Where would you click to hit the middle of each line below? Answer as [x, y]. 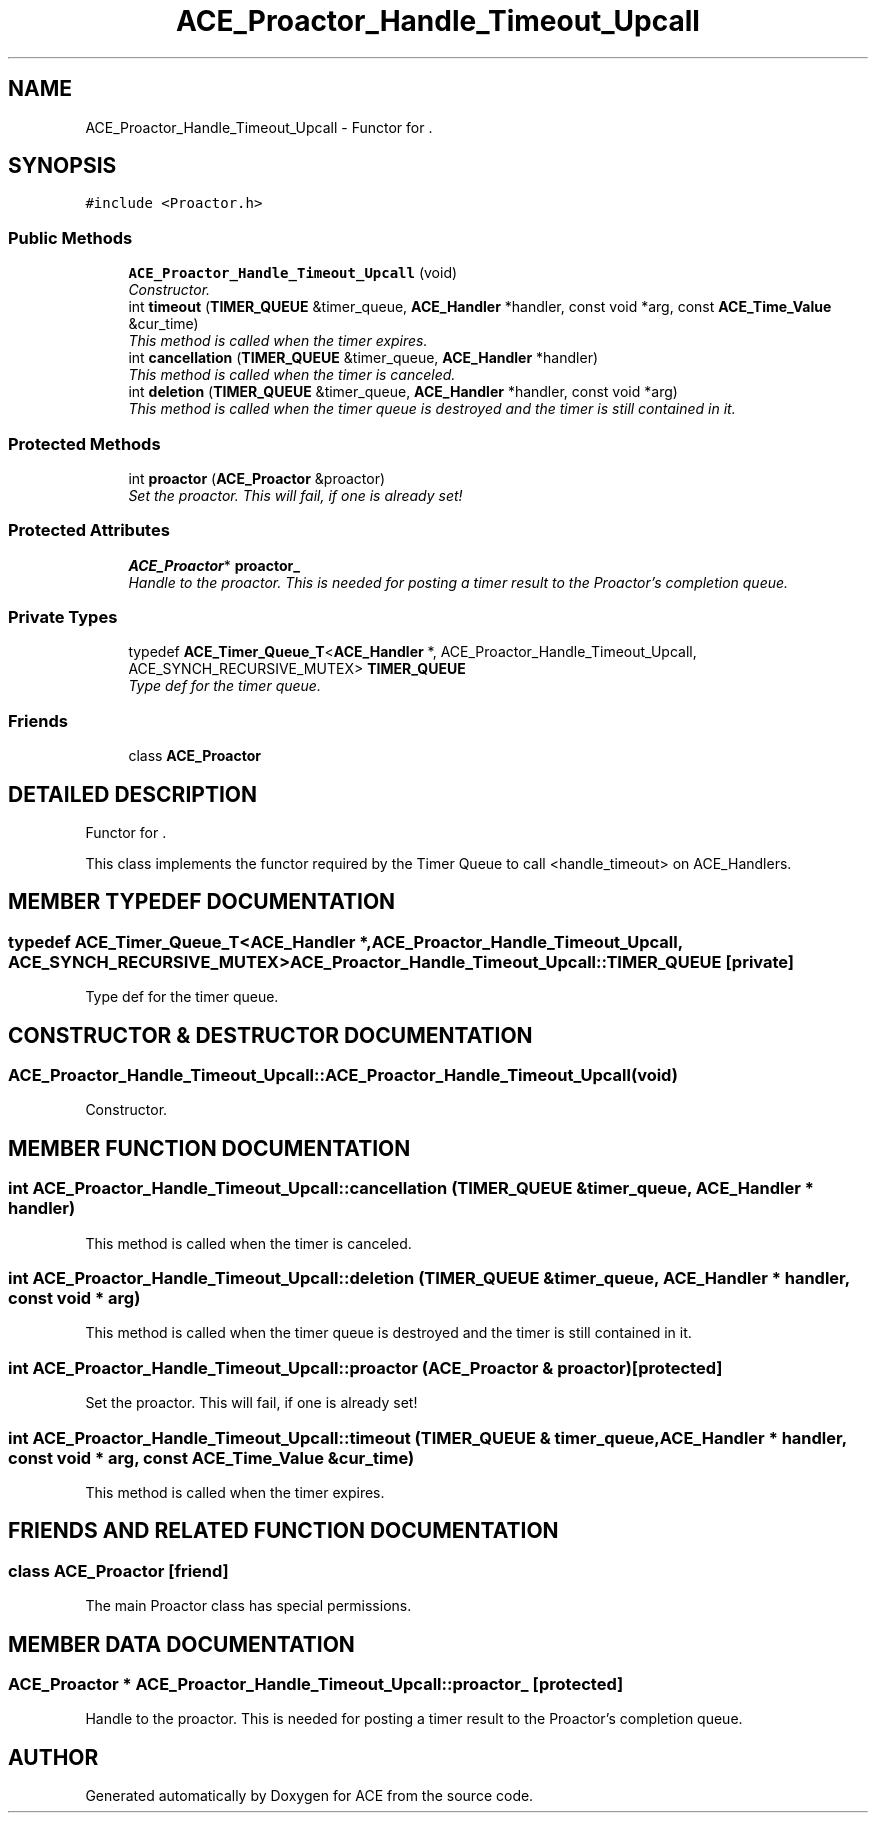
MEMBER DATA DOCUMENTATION [181, 1644]
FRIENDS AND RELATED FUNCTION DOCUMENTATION [283, 1531]
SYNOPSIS [62, 166]
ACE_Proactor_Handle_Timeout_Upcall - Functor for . [259, 127]
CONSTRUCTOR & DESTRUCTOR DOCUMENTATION [270, 1035]
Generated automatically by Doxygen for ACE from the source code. [309, 1796]
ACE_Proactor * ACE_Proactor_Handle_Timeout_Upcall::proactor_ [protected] [316, 1684]
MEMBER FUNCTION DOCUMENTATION [209, 1148]
